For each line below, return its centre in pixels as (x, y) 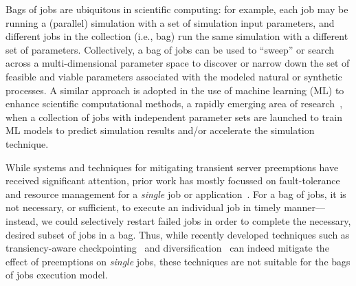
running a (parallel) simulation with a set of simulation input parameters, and (170, 22)
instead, (22, 220)
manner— (305, 207)
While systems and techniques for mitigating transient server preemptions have (172, 167)
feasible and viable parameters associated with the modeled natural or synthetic (174, 76)
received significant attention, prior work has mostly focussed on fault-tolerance (173, 180)
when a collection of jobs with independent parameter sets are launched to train (174, 117)
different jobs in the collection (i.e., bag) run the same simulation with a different (177, 36)
